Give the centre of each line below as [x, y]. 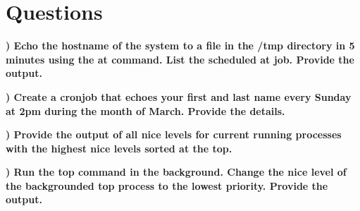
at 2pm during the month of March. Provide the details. [145, 110]
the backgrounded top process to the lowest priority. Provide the [167, 185]
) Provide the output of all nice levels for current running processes [174, 134]
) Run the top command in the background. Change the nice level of [176, 172]
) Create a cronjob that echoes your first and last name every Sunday [179, 96]
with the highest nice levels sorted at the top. [119, 148]
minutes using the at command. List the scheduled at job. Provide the [180, 59]
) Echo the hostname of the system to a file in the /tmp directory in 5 [180, 46]
